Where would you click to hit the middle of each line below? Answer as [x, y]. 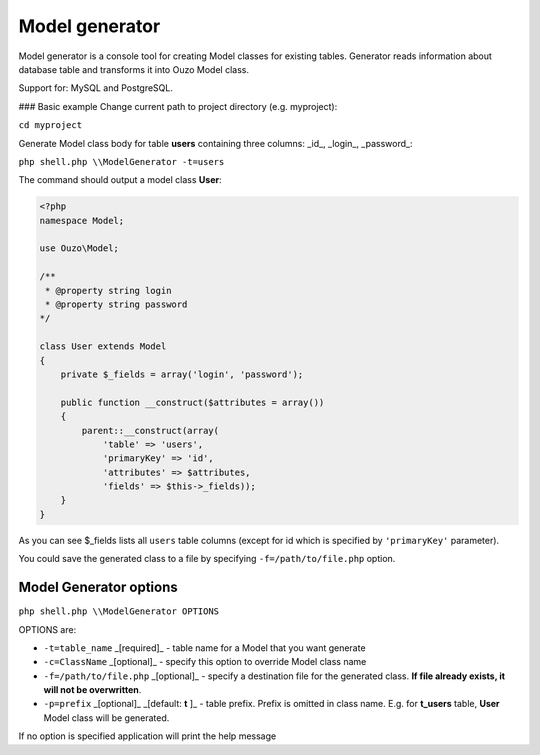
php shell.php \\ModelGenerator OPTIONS [119, 611]
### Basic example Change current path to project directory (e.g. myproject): [178, 106]
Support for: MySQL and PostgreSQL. [96, 88]
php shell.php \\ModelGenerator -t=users [121, 161]
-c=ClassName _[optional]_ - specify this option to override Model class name [205, 662]
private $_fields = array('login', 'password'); [182, 374]
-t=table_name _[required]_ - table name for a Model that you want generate [204, 647]
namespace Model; [82, 220]
